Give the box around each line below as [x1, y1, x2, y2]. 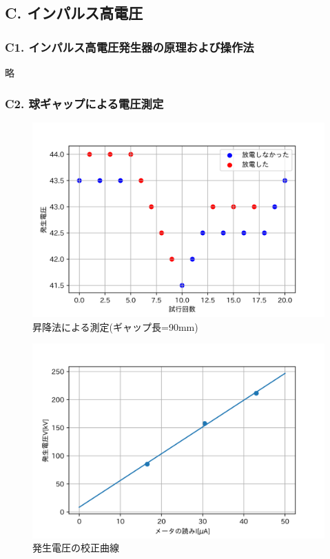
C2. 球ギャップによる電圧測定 [5, 94, 164, 112]
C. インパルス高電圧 [5, 2, 143, 23]
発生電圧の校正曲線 [32, 540, 119, 555]
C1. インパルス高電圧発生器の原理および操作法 [5, 38, 254, 55]
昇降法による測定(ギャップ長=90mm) [32, 319, 198, 334]
